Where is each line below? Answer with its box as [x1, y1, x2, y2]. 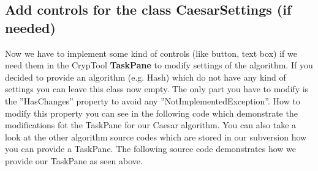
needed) [5, 18, 56, 37]
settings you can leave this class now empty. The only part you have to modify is [5, 82, 309, 95]
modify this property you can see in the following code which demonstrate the [5, 106, 298, 119]
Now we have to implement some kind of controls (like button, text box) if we [5, 46, 297, 59]
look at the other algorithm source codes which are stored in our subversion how [5, 130, 307, 143]
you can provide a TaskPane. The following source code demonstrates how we [5, 142, 297, 155]
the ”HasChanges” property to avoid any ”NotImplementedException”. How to [5, 94, 300, 107]
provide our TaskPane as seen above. [5, 154, 143, 167]
